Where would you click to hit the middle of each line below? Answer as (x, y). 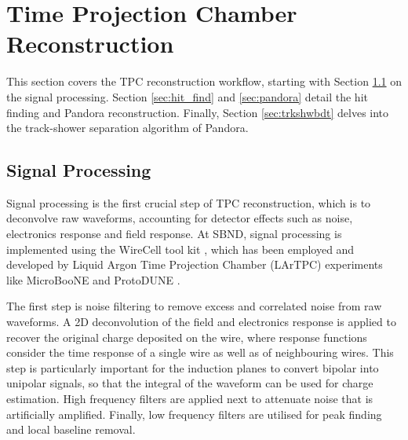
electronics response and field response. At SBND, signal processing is (174, 234)
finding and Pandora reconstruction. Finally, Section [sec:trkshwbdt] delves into (198, 112)
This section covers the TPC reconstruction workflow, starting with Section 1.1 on (204, 81)
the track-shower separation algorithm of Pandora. (127, 128)
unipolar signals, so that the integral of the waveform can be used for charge (190, 383)
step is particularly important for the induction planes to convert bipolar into (193, 367)
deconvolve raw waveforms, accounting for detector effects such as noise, (180, 218)
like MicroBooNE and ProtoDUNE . (93, 279)
